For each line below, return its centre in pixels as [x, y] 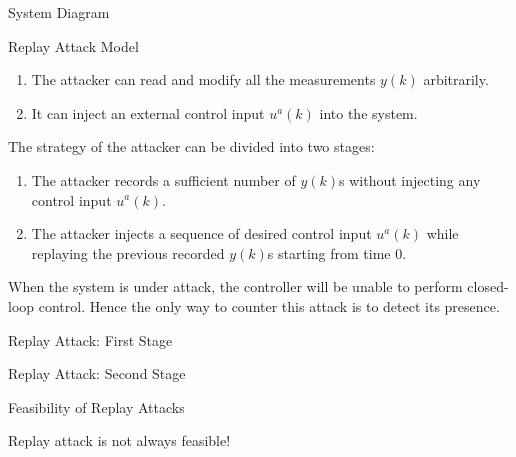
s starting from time [329, 252]
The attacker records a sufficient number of [163, 179]
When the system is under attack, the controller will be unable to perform [235, 286]
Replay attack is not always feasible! [119, 440]
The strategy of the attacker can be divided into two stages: [191, 146]
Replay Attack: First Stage [90, 339]
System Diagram [59, 12]
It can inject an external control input [148, 112]
